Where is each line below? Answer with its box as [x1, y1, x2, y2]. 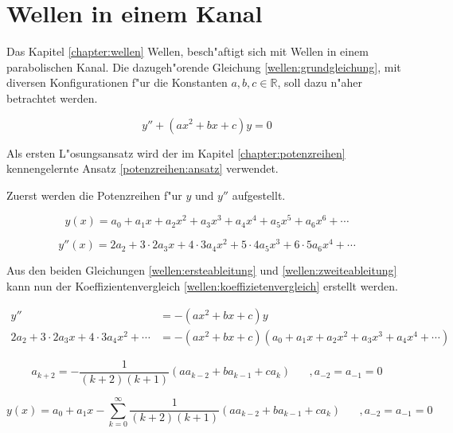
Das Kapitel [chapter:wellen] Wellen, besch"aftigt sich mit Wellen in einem [6, 43, 369, 60]
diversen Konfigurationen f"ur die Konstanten [6, 74, 228, 91]
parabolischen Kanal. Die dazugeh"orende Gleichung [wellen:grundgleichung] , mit [6, 58, 401, 75]
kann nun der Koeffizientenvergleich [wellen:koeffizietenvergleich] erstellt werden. [6, 278, 398, 295]
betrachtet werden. [6, 89, 98, 106]
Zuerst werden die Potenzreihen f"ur [6, 186, 182, 203]
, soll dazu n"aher [277, 74, 362, 91]
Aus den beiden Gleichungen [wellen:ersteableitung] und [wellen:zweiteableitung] [6, 262, 397, 279]
